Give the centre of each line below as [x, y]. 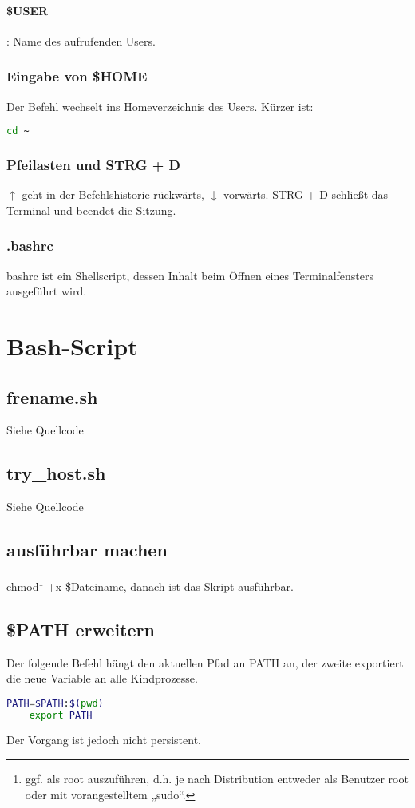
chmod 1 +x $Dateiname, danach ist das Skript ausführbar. [150, 585]
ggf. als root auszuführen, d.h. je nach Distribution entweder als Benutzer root [217, 779]
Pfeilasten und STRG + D [94, 164]
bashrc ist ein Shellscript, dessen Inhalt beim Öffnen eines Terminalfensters [190, 275]
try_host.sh [56, 473]
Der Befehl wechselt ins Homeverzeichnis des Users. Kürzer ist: [160, 106]
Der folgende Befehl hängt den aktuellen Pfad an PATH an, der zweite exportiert [205, 662]
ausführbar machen [87, 550]
